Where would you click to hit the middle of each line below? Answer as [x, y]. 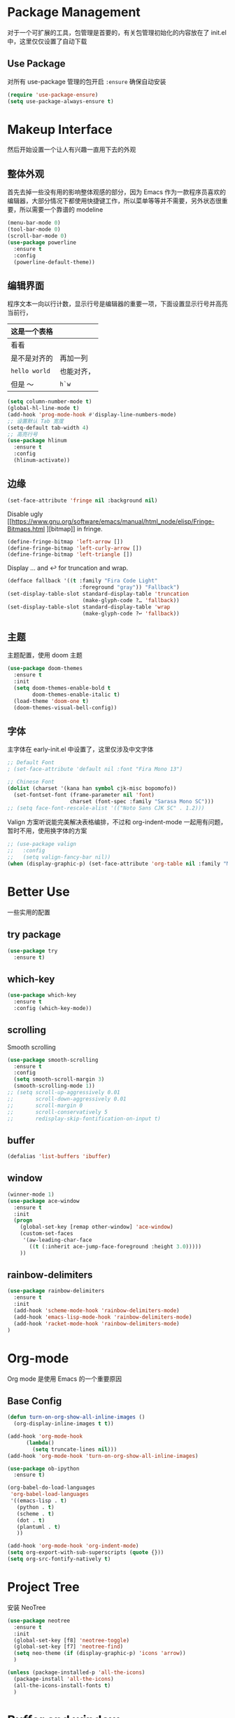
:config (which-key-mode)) [53, 1008]
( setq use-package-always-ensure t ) [60, 101]
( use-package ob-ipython [43, 1468]
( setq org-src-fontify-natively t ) [59, 1559]
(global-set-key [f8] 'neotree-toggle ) [72, 1640]
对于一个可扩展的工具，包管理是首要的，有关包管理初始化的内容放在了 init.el [117, 32]
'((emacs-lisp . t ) [39, 1501]
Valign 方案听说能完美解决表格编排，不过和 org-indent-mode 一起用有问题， [117, 822]
